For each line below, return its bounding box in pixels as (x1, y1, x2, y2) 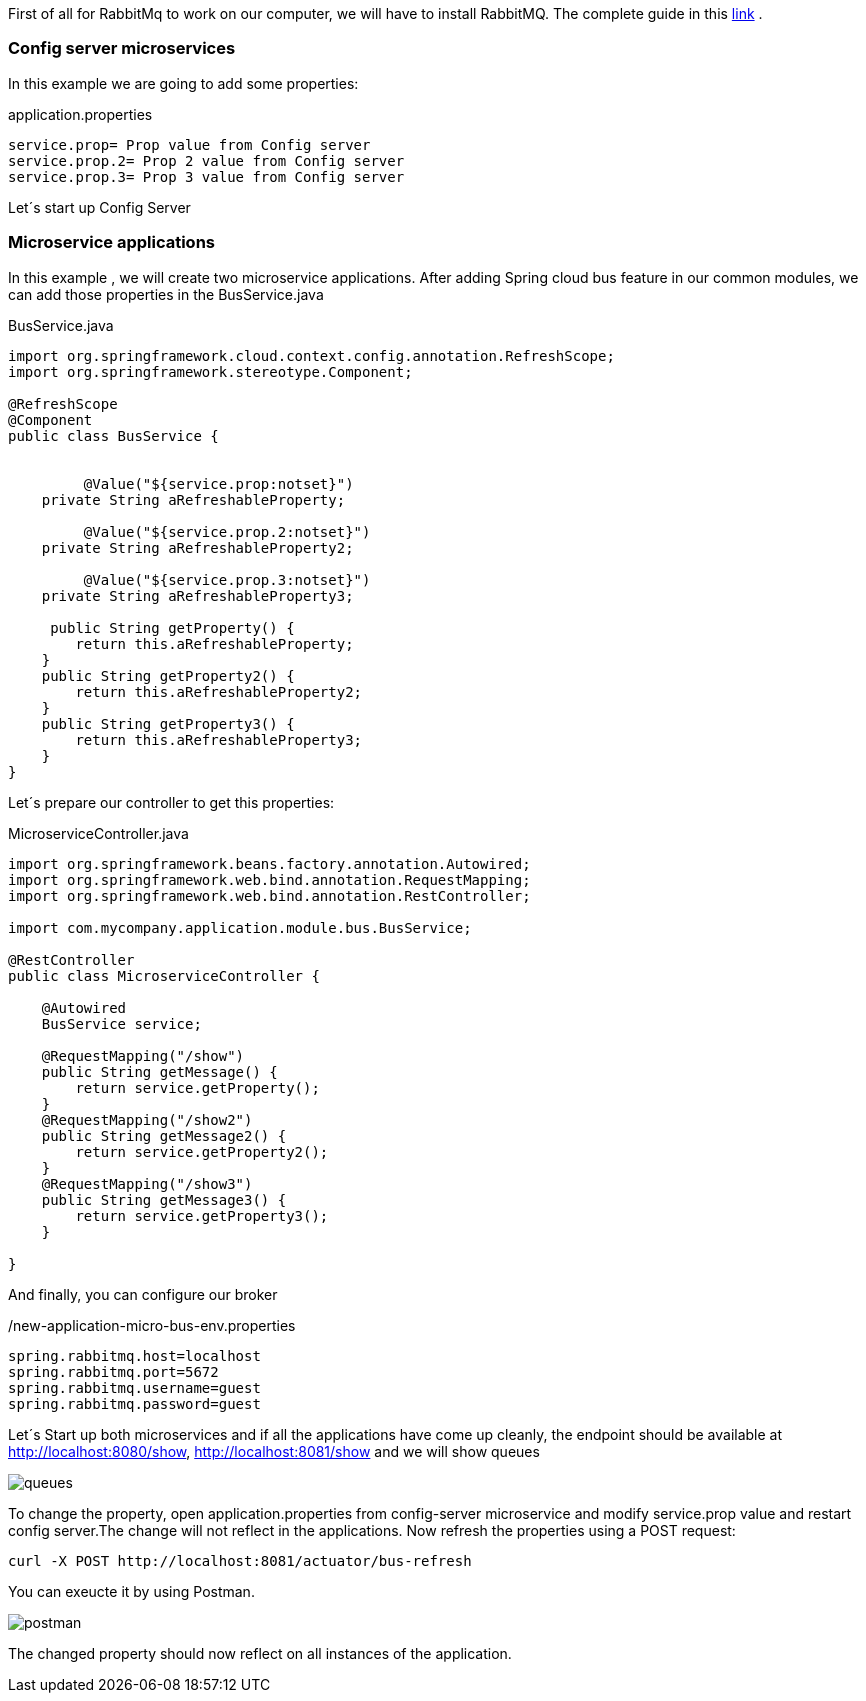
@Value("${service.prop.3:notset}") (83, 571, 371, 588)
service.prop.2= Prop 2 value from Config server (8, 152, 405, 169)
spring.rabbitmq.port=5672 (8, 1363, 219, 1380)
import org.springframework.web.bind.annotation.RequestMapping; (8, 871, 531, 888)
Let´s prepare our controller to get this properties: (8, 793, 335, 811)
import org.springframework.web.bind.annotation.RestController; (8, 887, 531, 904)
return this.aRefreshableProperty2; (75, 683, 363, 700)
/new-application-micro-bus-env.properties (8, 1316, 296, 1334)
